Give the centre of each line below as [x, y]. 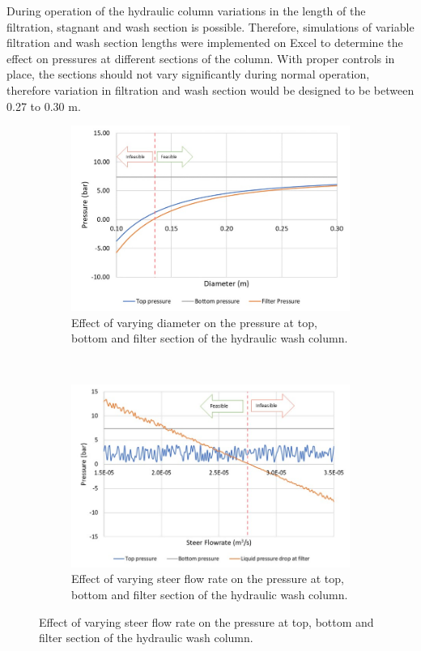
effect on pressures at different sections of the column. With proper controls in [201, 58]
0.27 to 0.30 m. [44, 106]
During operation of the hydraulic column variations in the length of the [186, 11]
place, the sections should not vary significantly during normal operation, [188, 74]
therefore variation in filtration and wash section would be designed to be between [210, 89]
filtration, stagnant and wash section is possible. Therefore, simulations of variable [210, 26]
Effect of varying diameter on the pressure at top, [194, 322]
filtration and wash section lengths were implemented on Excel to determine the [205, 43]
